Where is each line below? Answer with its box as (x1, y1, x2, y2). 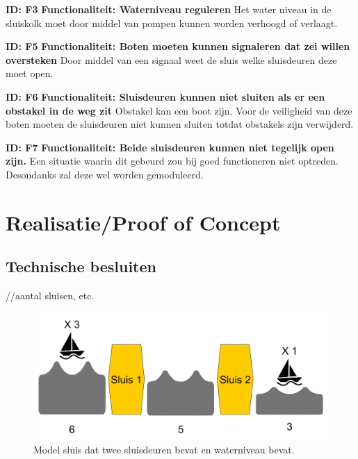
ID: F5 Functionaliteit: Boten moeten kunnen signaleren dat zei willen (6, 39, 350, 53)
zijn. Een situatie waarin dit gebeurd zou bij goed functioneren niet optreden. (6, 153, 339, 168)
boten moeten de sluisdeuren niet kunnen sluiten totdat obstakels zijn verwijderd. (6, 117, 354, 131)
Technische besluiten (6, 256, 156, 277)
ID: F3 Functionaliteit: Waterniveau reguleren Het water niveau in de (6, 2, 332, 16)
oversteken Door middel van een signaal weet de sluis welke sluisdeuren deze (6, 52, 337, 67)
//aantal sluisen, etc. (6, 288, 95, 303)
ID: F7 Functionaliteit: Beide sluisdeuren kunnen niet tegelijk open (6, 140, 334, 154)
